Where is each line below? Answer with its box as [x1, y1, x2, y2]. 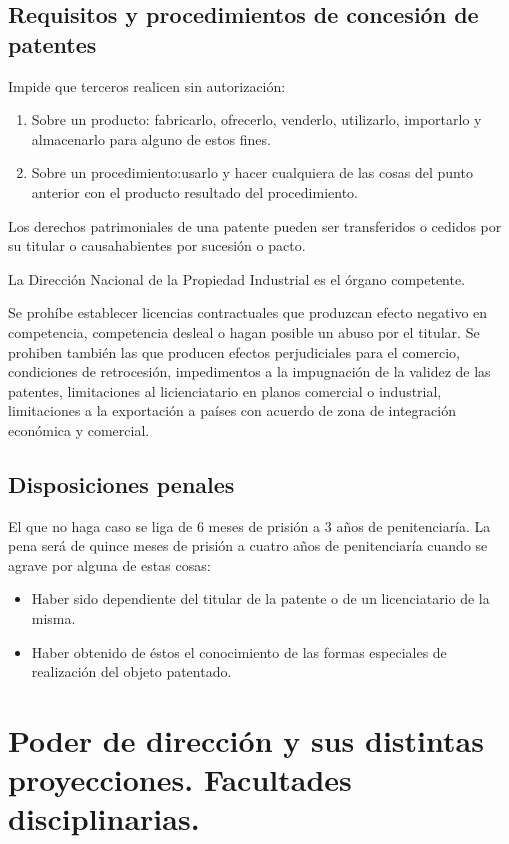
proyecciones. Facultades [8, 759, 352, 800]
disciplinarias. [8, 798, 200, 839]
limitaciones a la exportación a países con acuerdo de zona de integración [8, 400, 456, 421]
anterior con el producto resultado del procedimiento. [31, 181, 358, 202]
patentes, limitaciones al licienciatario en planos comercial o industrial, [8, 380, 442, 401]
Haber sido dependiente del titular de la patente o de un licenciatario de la [31, 588, 490, 609]
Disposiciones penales [8, 468, 235, 499]
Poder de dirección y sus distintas [8, 720, 484, 761]
